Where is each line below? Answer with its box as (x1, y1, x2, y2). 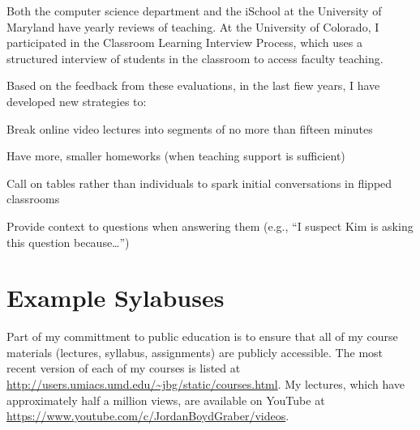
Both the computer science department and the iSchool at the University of (6, 2, 382, 19)
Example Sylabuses (6, 281, 225, 314)
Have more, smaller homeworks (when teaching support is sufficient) (6, 147, 345, 164)
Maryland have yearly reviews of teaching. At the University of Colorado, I (6, 18, 379, 35)
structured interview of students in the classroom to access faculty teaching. (6, 49, 384, 66)
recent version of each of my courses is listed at (6, 360, 241, 377)
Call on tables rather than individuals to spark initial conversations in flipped (6, 174, 392, 191)
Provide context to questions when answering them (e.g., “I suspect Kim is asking (6, 217, 414, 234)
